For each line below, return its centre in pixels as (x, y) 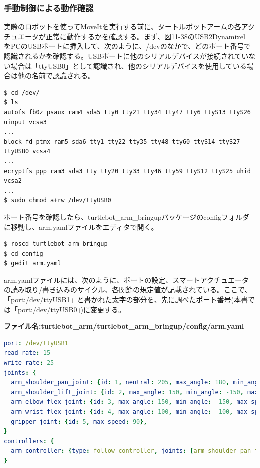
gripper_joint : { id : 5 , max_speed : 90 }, (79, 422)
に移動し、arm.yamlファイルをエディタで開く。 (81, 227)
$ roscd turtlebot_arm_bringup (56, 244)
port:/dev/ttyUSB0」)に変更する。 (71, 309)
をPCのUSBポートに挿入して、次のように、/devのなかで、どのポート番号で (128, 46)
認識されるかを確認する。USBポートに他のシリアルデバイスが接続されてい (126, 56)
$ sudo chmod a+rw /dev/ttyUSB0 (58, 201)
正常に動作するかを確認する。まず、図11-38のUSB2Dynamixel (145, 36)
